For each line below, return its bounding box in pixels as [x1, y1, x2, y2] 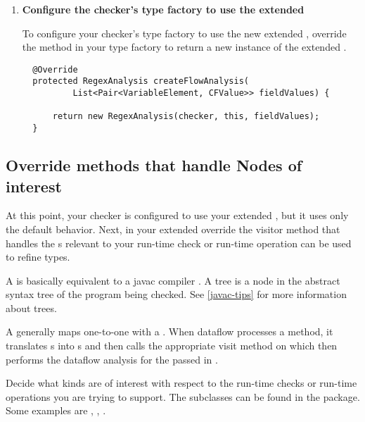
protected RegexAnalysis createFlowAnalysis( [32, 76, 249, 87]
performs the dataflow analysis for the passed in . [6, 352, 218, 366]
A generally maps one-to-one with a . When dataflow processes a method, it [6, 324, 333, 339]
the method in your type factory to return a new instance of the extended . [22, 39, 347, 54]
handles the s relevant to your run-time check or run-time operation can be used [6, 235, 352, 250]
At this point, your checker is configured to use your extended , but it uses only [6, 208, 349, 223]
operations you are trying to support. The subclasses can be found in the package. [6, 389, 360, 404]
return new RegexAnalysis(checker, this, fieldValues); [52, 111, 320, 122]
